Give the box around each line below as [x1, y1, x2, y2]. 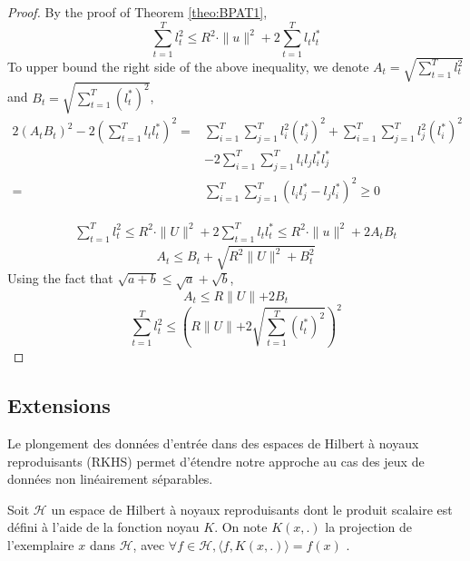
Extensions [7, 391, 111, 419]
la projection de [325, 517, 413, 536]
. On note [214, 517, 268, 536]
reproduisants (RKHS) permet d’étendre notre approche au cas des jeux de [7, 451, 425, 470]
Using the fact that [7, 269, 113, 288]
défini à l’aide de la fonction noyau [7, 517, 200, 536]
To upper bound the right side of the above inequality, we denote [7, 57, 369, 75]
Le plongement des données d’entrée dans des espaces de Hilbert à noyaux [7, 434, 419, 453]
